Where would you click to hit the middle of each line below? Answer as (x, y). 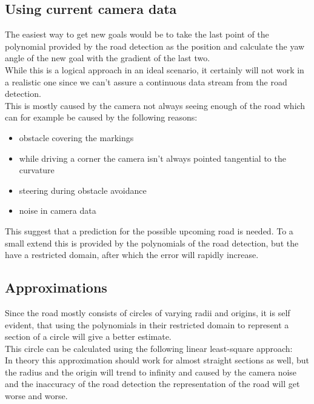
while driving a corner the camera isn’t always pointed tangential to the (152, 158)
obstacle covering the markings (76, 137)
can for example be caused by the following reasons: (101, 117)
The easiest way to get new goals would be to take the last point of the (137, 34)
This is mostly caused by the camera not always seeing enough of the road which (155, 105)
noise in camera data (58, 210)
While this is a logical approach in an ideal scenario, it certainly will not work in (155, 69)
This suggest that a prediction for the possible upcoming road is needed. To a (149, 230)
